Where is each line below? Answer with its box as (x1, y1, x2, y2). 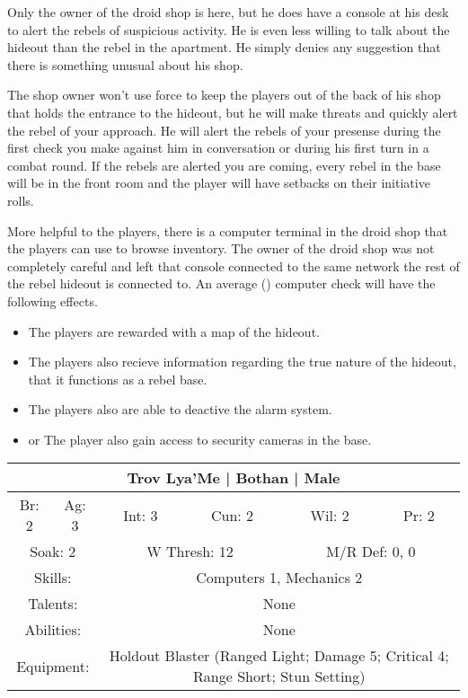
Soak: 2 (30, 541, 76, 562)
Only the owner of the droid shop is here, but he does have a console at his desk (7, 3, 449, 21)
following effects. (7, 291, 98, 310)
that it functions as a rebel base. (28, 369, 208, 388)
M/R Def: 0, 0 (326, 541, 416, 562)
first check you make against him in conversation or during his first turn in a (7, 138, 429, 157)
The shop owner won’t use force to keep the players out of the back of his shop (7, 85, 441, 104)
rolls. (7, 190, 34, 209)
